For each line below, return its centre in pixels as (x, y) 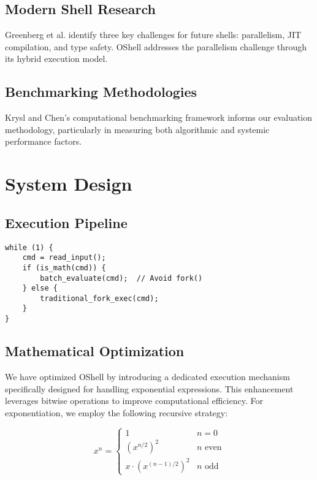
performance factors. (44, 141)
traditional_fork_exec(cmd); (99, 298)
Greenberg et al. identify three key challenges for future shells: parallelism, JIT (153, 35)
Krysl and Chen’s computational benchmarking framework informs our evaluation (159, 117)
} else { (40, 288)
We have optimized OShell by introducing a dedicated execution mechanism (147, 376)
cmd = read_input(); (64, 258)
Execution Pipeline (66, 222)
